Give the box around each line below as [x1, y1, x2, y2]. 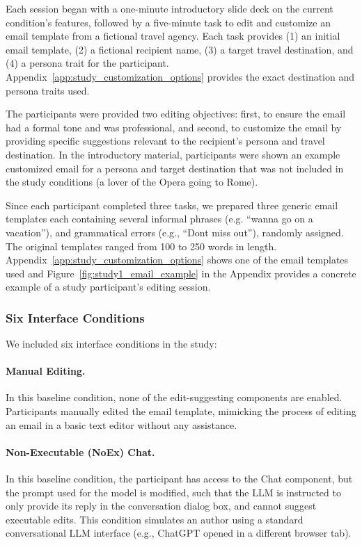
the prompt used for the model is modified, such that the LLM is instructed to [6, 485, 341, 499]
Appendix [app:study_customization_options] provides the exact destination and [6, 69, 355, 83]
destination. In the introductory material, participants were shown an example [6, 147, 340, 161]
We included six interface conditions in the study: [6, 336, 217, 351]
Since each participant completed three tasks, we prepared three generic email [6, 197, 338, 212]
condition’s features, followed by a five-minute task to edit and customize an [6, 15, 331, 29]
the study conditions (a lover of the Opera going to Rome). [6, 174, 258, 189]
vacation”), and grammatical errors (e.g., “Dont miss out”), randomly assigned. [6, 225, 344, 239]
